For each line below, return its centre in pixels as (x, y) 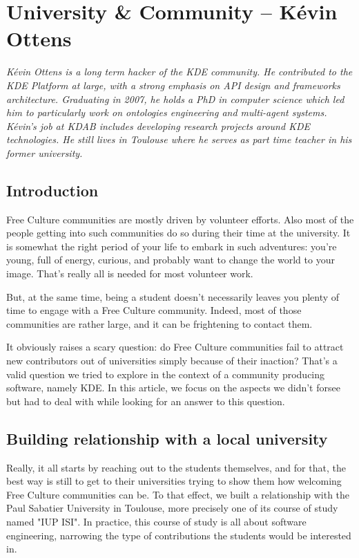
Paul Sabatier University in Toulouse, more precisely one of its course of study (172, 508)
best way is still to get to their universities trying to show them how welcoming (174, 481)
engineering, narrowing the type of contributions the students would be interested (179, 535)
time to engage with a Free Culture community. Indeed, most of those (154, 310)
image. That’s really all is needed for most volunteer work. (130, 273)
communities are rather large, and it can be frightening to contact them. (159, 323)
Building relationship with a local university (167, 438)
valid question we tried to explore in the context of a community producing (166, 374)
